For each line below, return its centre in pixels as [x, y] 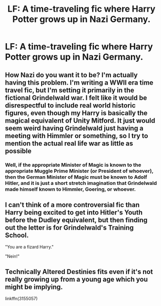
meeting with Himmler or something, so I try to [77, 135]
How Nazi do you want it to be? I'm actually [72, 75]
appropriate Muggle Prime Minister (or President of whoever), [79, 171]
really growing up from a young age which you [76, 279]
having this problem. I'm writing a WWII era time [79, 82]
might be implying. [34, 287]
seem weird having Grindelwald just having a [74, 128]
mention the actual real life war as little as [69, 143]
